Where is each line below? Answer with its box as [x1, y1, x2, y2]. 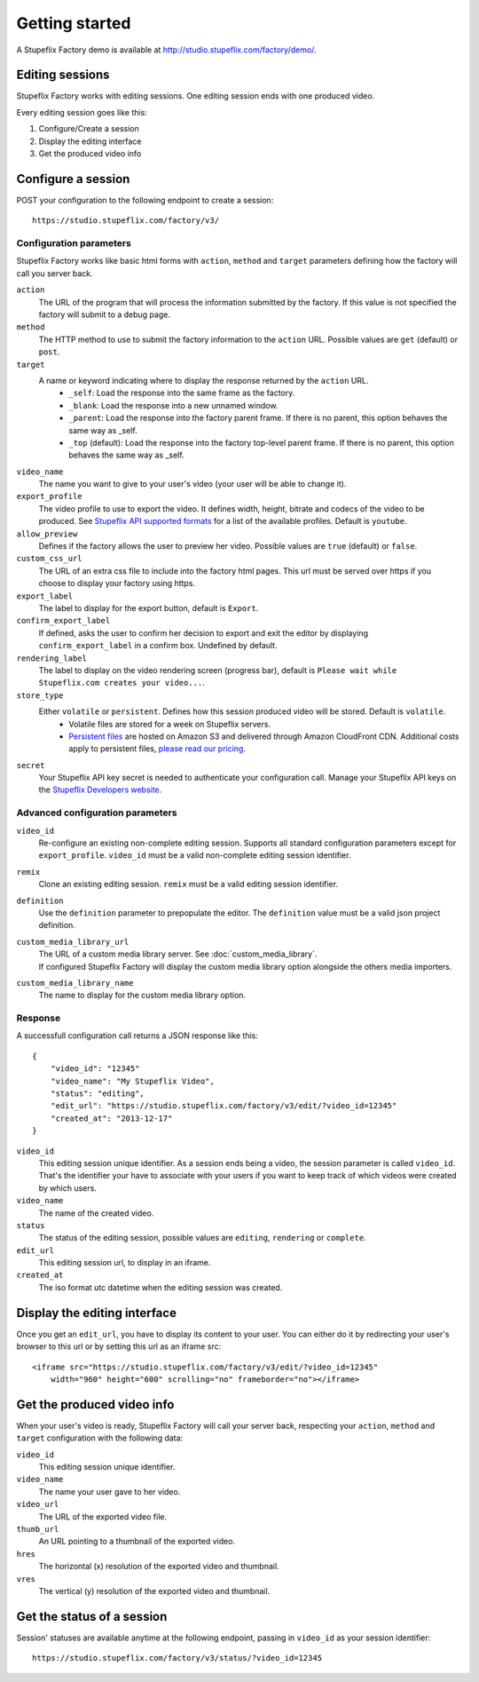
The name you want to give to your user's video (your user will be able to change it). [38, 479, 347, 489]
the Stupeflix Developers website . [38, 784, 162, 795]
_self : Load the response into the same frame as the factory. [68, 387, 295, 399]
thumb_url [16, 1524, 59, 1534]
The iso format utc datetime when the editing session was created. [38, 1281, 283, 1292]
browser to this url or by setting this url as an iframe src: [16, 1341, 222, 1352]
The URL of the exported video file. [38, 1511, 168, 1522]
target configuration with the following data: [16, 1432, 184, 1443]
